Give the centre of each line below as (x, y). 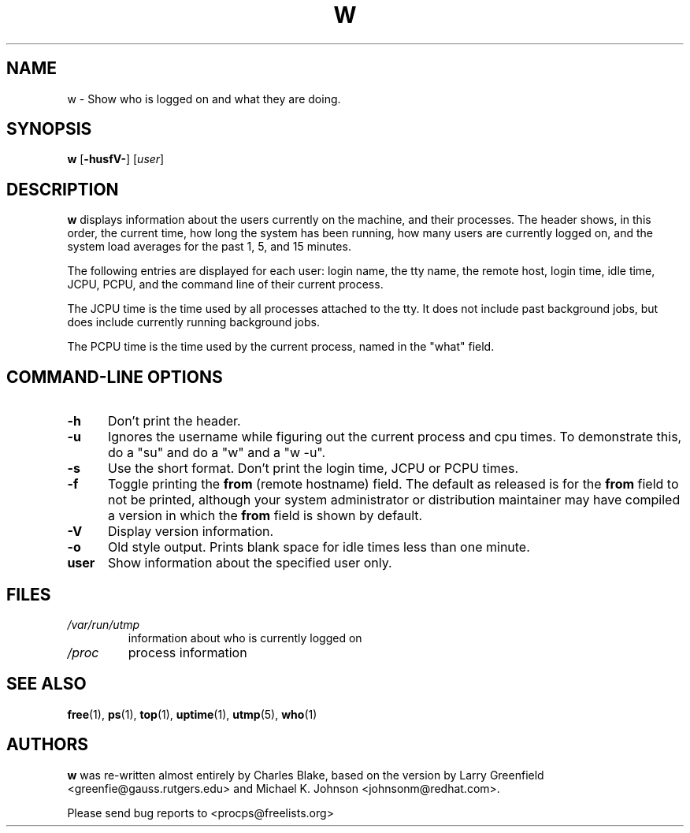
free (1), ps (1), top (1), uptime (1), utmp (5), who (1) (192, 714)
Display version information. (191, 532)
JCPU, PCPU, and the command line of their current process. (225, 284)
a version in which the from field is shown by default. (265, 516)
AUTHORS (48, 745)
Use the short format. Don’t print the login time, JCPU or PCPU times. (313, 469)
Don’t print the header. (174, 421)
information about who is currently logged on (245, 638)
